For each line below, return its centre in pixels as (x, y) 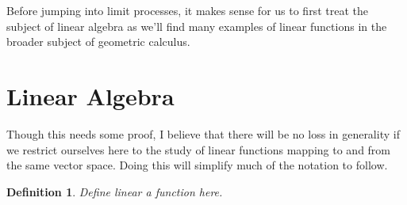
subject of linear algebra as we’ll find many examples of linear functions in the (197, 26)
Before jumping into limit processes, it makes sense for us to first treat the (187, 10)
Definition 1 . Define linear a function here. (115, 191)
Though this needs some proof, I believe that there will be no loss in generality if (203, 133)
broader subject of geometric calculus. (98, 42)
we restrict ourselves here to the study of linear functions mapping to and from (199, 149)
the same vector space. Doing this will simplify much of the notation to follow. (197, 165)
